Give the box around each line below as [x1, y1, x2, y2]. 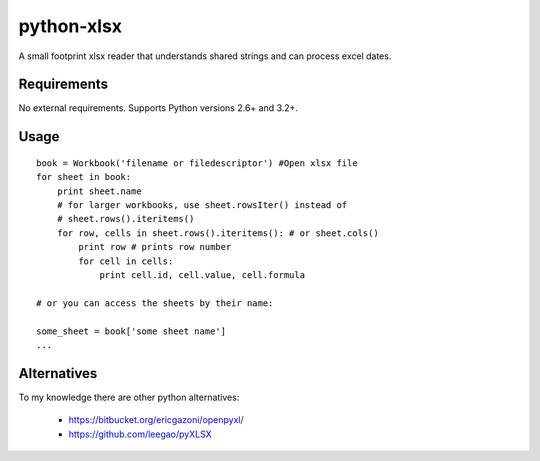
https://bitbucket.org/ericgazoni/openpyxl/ [68, 414, 244, 426]
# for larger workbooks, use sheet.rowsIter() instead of [56, 200, 348, 211]
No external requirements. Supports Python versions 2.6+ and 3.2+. [18, 102, 299, 114]
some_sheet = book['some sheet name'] [36, 325, 227, 337]
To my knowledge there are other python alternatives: [18, 391, 240, 403]
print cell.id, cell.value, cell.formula [99, 269, 305, 280]
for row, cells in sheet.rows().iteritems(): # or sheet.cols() [56, 227, 379, 239]
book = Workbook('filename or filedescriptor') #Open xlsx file [36, 157, 359, 169]
